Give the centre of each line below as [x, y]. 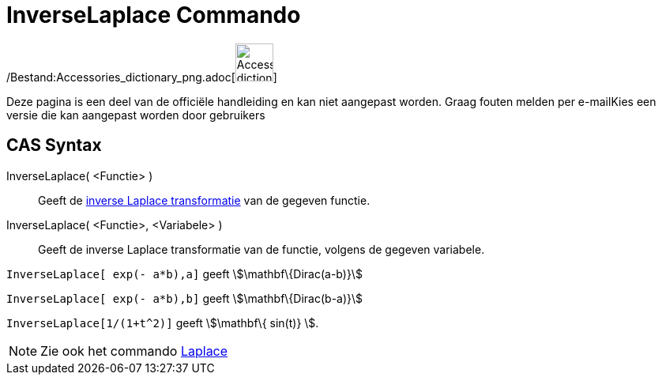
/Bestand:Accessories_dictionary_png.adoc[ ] [142, 77]
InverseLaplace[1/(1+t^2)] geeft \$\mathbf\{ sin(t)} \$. [163, 323]
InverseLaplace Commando [154, 15]
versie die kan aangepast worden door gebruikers [136, 115]
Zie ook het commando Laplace [134, 351]
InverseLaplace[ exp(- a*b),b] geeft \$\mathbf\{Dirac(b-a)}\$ [185, 298]
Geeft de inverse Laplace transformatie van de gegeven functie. [204, 200]
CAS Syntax [54, 145]
